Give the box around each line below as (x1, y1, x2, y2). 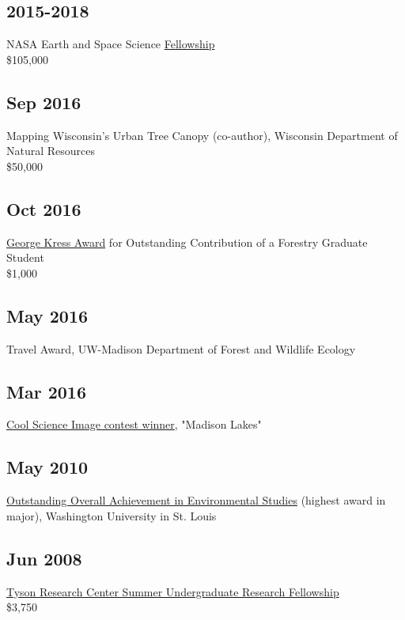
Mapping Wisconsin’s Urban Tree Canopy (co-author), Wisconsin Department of (6, 127, 398, 143)
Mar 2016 (6, 379, 86, 403)
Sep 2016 (6, 89, 81, 114)
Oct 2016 (6, 196, 81, 221)
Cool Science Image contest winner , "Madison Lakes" (6, 416, 262, 433)
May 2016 (6, 303, 89, 327)
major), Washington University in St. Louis (6, 507, 217, 524)
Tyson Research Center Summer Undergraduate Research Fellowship (6, 583, 339, 599)
